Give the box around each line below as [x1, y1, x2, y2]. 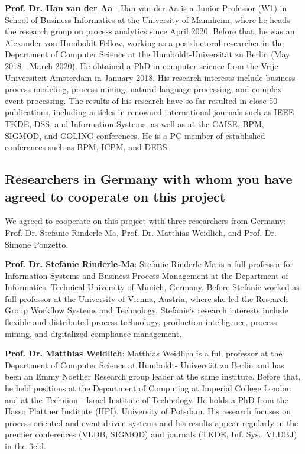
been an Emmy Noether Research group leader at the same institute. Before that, [5, 370, 301, 382]
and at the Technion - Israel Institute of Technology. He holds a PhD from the [5, 393, 288, 406]
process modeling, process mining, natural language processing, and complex [5, 83, 282, 95]
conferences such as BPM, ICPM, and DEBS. [5, 141, 170, 153]
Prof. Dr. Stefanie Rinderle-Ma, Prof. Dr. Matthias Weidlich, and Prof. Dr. [5, 226, 277, 238]
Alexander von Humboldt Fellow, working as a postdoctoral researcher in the [5, 36, 284, 48]
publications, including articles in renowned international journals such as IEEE [5, 106, 294, 118]
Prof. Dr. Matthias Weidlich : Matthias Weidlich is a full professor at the [5, 347, 283, 359]
